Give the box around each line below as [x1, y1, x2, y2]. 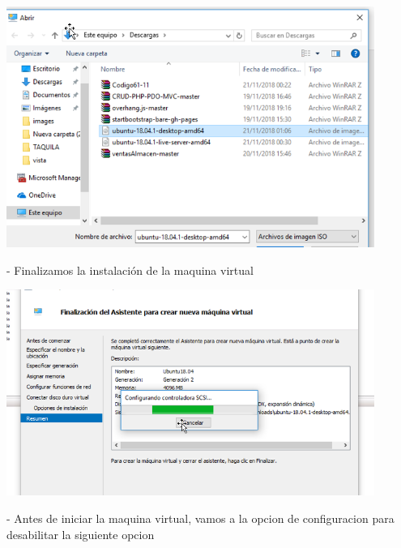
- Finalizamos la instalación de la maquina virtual [6, 261, 254, 278]
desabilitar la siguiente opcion [6, 525, 155, 542]
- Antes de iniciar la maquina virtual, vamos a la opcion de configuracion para [6, 510, 395, 527]
